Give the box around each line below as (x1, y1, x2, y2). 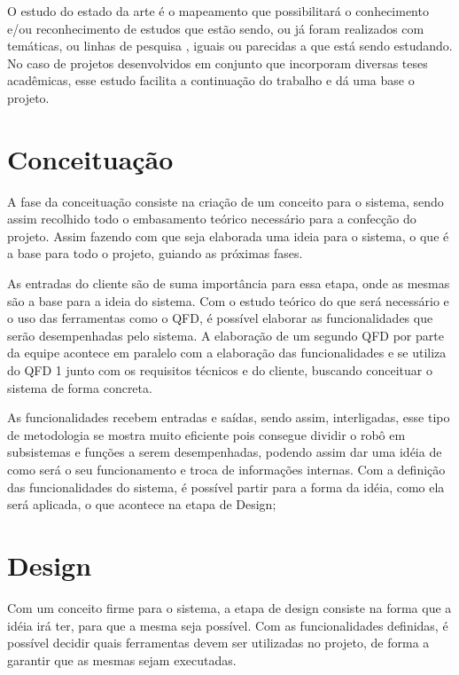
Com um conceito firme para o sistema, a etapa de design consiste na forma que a (7, 598, 452, 616)
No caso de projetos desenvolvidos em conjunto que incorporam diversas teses (7, 53, 428, 72)
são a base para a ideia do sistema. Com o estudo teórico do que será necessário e (7, 291, 449, 310)
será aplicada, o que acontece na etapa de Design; (7, 495, 276, 514)
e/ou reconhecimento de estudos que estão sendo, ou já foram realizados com (7, 19, 424, 37)
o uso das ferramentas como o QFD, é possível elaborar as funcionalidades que (7, 309, 433, 327)
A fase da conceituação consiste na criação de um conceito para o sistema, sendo (7, 192, 444, 210)
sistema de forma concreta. (7, 378, 152, 396)
